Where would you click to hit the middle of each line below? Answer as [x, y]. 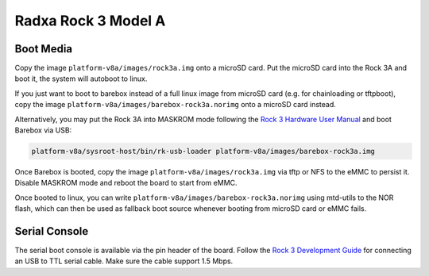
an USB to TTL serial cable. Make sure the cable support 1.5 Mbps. [124, 261]
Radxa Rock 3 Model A [90, 21]
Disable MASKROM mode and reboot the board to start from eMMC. [126, 183]
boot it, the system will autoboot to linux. [81, 79]
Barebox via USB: [43, 130]
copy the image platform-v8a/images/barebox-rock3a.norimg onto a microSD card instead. [176, 105]
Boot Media [44, 49]
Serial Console [52, 231]
